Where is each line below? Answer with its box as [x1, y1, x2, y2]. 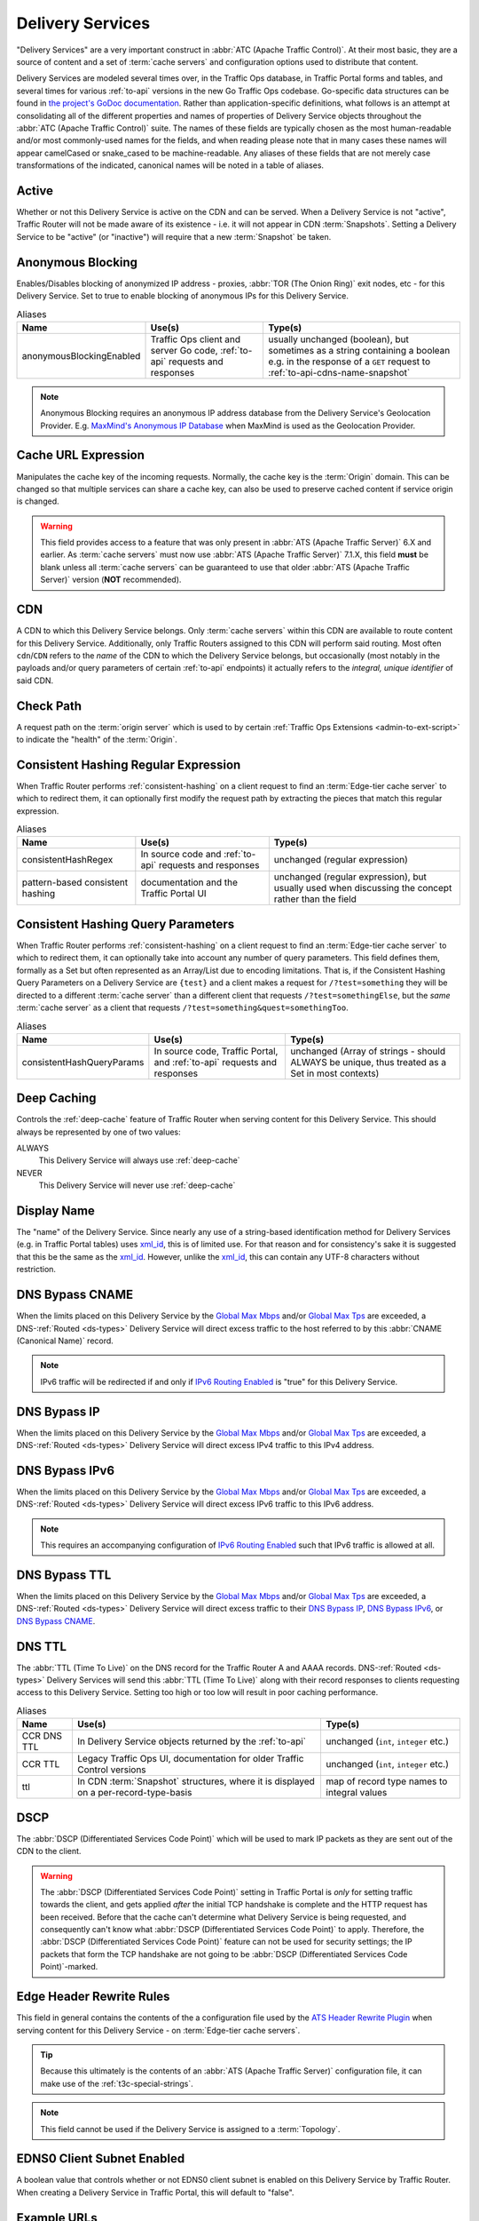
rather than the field [273, 893, 357, 905]
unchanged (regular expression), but [273, 871, 428, 883]
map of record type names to [326, 1775, 448, 1787]
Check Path [16, 698, 82, 713]
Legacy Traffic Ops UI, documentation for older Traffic [76, 1753, 304, 1765]
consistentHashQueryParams [21, 1055, 145, 1068]
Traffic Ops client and [150, 333, 241, 346]
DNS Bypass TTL [16, 1567, 112, 1582]
